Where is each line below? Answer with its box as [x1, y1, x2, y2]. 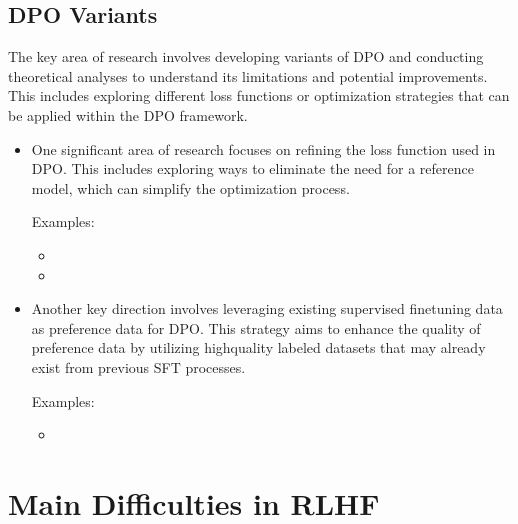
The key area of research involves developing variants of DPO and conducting [8, 46, 484, 67]
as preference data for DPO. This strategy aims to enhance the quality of [31, 317, 481, 338]
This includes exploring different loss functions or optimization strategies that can [8, 85, 510, 106]
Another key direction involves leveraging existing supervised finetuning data [31, 298, 503, 319]
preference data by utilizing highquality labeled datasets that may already [31, 337, 486, 358]
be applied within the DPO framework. [8, 104, 248, 125]
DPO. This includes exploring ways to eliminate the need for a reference [31, 158, 474, 179]
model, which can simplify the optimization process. [31, 177, 350, 198]
